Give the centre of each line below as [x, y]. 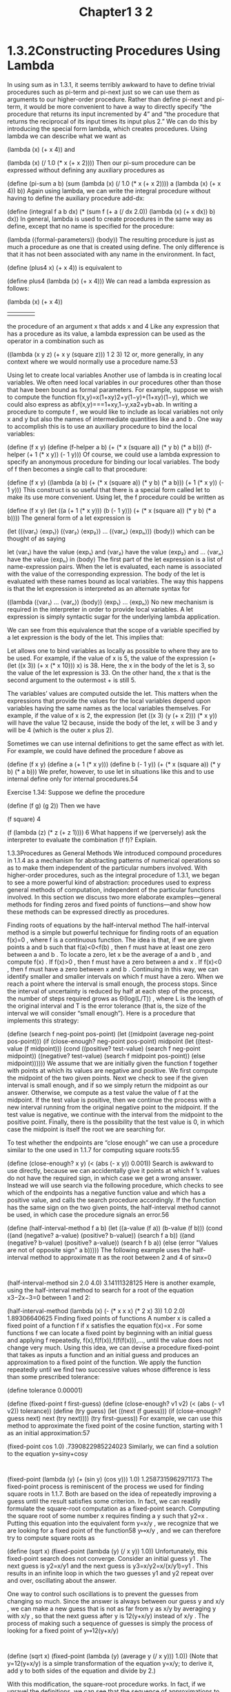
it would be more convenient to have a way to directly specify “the [118, 106]
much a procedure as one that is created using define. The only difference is [116, 246]
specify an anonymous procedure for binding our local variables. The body [113, 461]
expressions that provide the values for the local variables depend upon [109, 701]
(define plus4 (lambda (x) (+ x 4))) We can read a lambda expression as [109, 281]
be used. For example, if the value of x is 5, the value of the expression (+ [111, 658]
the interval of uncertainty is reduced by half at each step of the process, [111, 991]
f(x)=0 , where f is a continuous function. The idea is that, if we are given [111, 940]
